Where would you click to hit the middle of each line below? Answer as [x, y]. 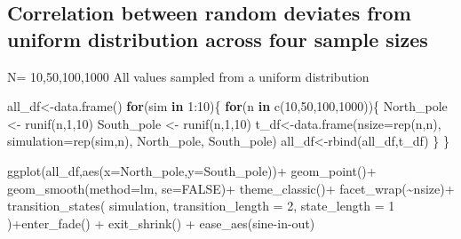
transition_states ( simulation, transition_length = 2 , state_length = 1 [201, 206]
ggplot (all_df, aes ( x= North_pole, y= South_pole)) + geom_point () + [192, 170]
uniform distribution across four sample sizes [218, 39]
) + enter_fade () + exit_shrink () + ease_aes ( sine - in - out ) [161, 223]
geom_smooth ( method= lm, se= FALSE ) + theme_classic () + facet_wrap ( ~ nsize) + [231, 188]
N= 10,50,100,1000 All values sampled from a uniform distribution [188, 76]
